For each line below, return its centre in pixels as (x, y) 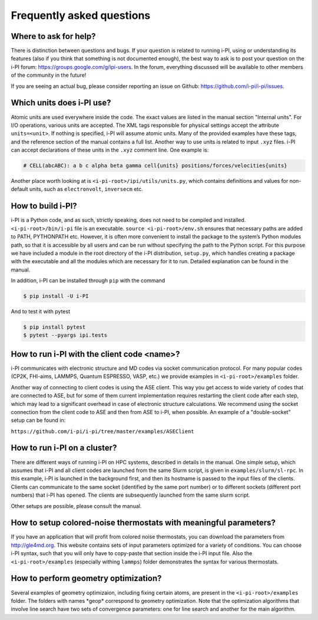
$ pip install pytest (54, 327)
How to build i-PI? (44, 206)
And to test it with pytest (41, 311)
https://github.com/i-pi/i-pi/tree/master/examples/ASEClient (102, 431)
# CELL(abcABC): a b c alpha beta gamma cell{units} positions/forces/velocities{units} (155, 166)
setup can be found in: (38, 420)
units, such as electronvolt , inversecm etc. (86, 189)
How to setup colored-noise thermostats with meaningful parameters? (143, 523)
